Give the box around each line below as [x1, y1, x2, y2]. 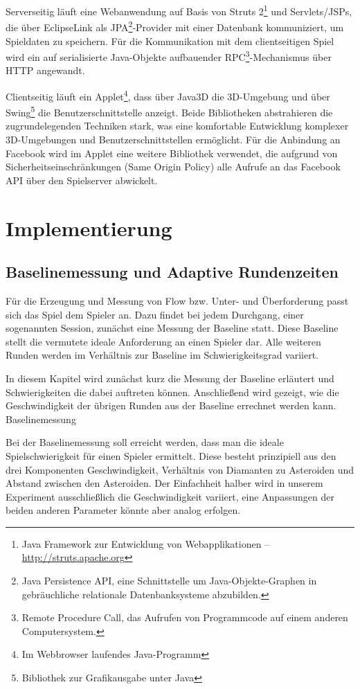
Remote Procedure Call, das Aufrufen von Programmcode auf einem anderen [21, 610, 348, 625]
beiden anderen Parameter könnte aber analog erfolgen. [6, 503, 241, 517]
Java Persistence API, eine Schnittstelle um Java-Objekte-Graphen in [21, 573, 317, 588]
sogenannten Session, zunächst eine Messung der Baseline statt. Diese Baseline [6, 321, 339, 335]
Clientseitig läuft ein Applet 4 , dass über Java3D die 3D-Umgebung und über [6, 87, 330, 103]
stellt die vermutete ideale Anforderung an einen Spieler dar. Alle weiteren [6, 334, 321, 348]
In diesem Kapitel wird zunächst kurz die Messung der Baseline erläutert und [6, 370, 334, 385]
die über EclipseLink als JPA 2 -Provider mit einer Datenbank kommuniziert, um [6, 18, 344, 34]
